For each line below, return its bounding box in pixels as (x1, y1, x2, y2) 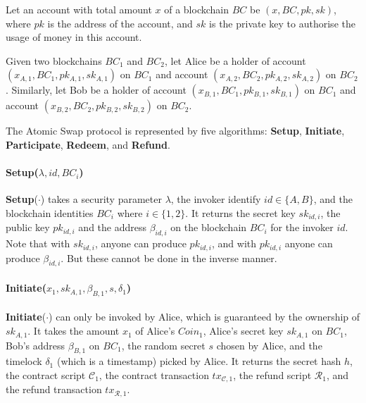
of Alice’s (135, 323, 175, 338)
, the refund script (233, 367, 312, 382)
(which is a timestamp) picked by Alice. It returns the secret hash (56, 354, 341, 368)
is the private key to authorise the (209, 15, 355, 30)
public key (6, 220, 50, 235)
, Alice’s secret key (203, 323, 284, 338)
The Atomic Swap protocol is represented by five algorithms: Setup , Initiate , (6, 123, 345, 138)
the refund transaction (6, 382, 102, 397)
